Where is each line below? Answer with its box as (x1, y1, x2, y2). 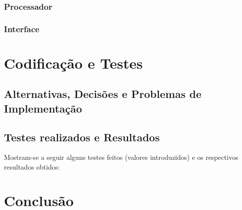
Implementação (4, 100, 82, 115)
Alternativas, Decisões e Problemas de (4, 86, 202, 101)
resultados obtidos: (4, 162, 60, 172)
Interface (4, 22, 40, 35)
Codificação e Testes (4, 53, 143, 73)
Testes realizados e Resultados (4, 129, 160, 144)
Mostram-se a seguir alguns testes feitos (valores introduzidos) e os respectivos (4, 152, 239, 162)
